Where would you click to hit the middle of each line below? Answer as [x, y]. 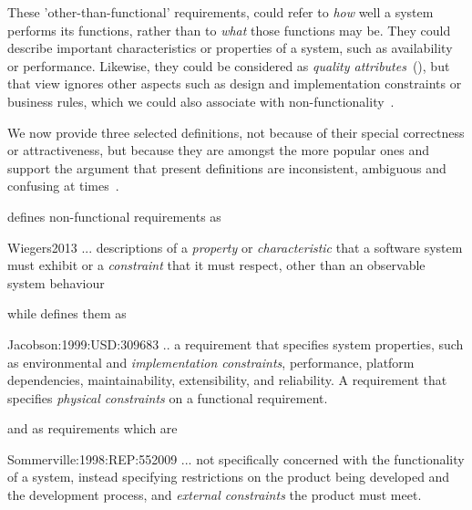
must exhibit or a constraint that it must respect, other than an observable [216, 265]
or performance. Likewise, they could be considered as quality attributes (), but [229, 65]
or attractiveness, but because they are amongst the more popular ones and [218, 150]
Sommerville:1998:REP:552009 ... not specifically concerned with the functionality [236, 458]
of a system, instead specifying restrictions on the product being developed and [229, 477]
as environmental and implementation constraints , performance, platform [211, 362]
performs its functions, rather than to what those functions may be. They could [229, 30]
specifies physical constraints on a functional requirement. [168, 397]
